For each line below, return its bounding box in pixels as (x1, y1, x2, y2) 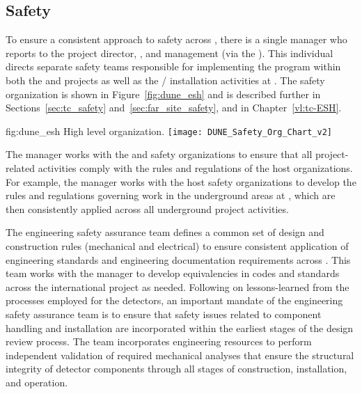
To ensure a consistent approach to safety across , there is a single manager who (6, 32, 347, 47)
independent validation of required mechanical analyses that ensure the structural (6, 347, 354, 362)
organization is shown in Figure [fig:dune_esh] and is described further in (6, 86, 321, 101)
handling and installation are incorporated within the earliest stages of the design (6, 320, 354, 335)
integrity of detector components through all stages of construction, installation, (6, 361, 347, 376)
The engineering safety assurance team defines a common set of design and (6, 225, 324, 239)
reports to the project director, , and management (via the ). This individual (6, 45, 333, 60)
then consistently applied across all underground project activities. (6, 201, 289, 216)
